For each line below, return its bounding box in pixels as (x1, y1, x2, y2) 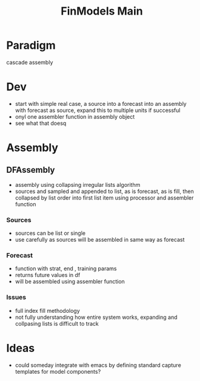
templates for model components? (15, 368, 101, 375)
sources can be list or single (15, 229, 86, 237)
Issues (6, 293, 27, 302)
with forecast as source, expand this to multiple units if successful (15, 107, 181, 114)
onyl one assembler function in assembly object (15, 113, 135, 120)
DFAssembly (6, 165, 56, 175)
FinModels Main (60, 4, 144, 18)
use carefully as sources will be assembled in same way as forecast (15, 236, 185, 243)
